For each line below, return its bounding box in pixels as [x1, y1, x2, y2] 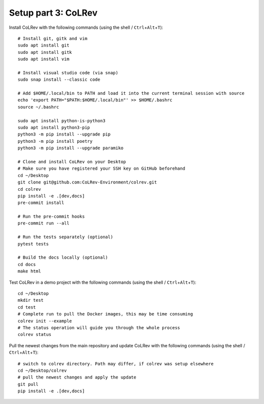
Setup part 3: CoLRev [9, 7, 98, 18]
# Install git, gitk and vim [18, 36, 88, 41]
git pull [18, 382, 39, 387]
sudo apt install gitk [18, 49, 72, 55]
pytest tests [18, 241, 49, 247]
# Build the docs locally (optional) [18, 255, 109, 260]
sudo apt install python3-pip [18, 125, 90, 131]
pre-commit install [18, 200, 65, 205]
